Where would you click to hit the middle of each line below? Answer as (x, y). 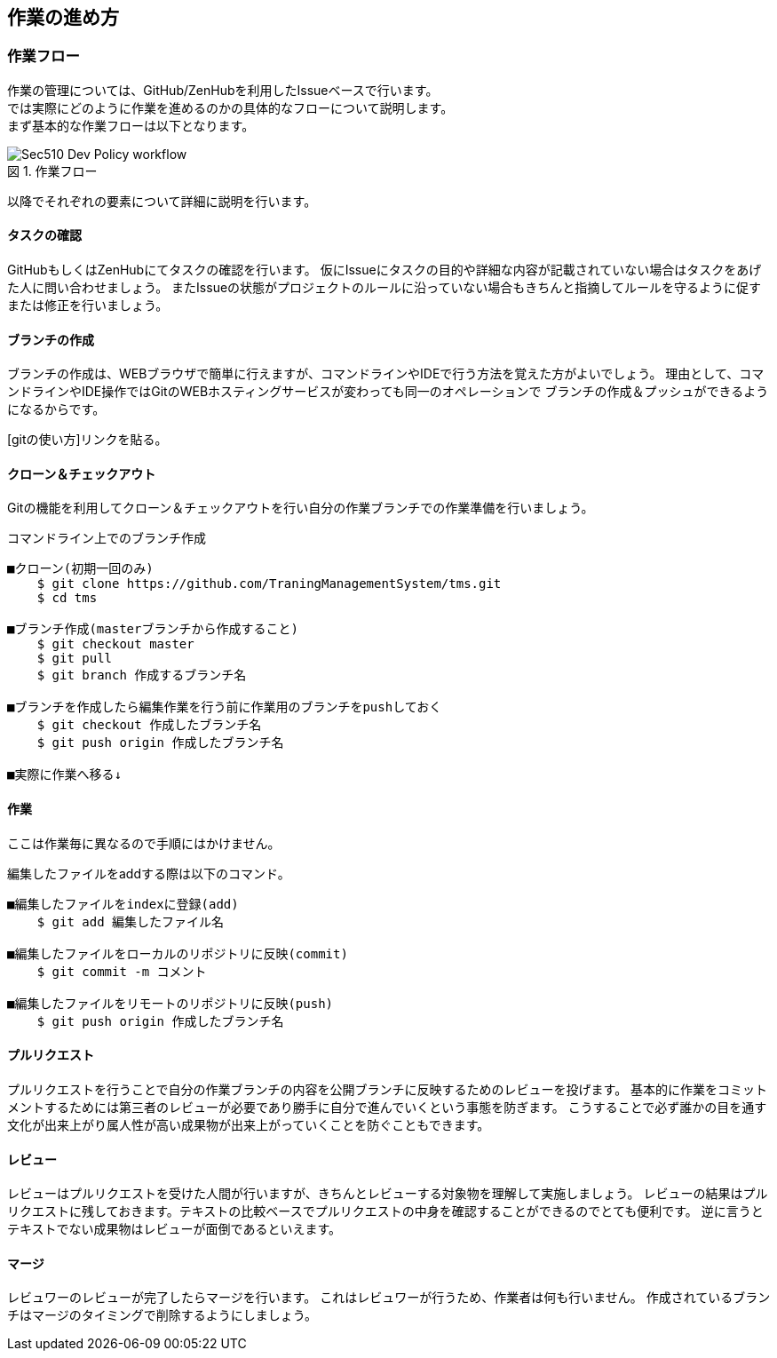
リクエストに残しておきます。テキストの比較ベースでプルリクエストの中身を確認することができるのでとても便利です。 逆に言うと (385, 1211)
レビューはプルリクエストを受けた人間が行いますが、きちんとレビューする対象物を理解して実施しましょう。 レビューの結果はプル (388, 1194)
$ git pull (75, 659)
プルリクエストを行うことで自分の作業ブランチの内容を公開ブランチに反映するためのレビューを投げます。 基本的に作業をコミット (388, 1089)
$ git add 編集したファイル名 (131, 921)
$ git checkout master (115, 644)
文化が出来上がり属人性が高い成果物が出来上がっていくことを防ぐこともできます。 (249, 1124)
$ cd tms (67, 598)
